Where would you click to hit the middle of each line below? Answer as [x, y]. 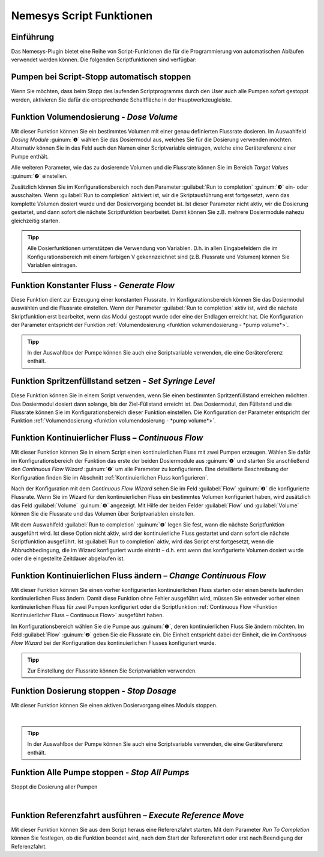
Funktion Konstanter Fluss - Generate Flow [93, 285]
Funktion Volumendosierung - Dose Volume [94, 117]
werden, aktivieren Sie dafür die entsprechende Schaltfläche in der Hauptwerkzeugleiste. [121, 100]
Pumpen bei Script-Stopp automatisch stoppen [101, 77]
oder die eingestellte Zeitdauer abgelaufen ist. [68, 558]
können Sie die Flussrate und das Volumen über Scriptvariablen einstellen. [103, 514]
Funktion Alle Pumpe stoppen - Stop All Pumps [100, 773]
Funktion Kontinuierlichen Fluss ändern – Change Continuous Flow [139, 575]
